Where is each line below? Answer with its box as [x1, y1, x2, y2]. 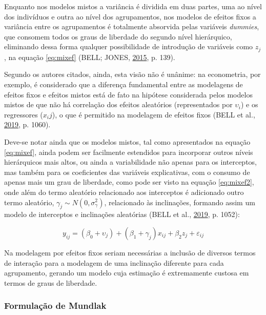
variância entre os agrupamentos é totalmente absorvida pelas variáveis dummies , [4, 21, 259, 32]
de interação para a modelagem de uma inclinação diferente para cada [4, 257, 224, 268]
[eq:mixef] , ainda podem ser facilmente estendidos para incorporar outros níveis [4, 146, 253, 157]
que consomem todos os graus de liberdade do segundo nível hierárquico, [4, 31, 232, 42]
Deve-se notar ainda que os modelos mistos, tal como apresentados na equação [4, 136, 251, 147]
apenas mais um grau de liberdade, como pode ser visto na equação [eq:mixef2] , [4, 176, 254, 187]
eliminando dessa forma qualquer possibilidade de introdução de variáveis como [4, 41, 253, 52]
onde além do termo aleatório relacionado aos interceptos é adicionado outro [4, 186, 244, 197]
